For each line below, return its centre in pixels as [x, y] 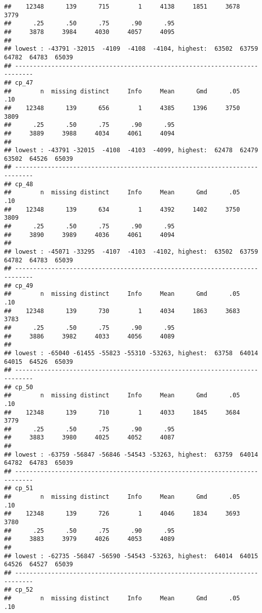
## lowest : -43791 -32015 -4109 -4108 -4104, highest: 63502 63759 [131, 49]
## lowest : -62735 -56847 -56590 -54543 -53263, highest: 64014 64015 [131, 556]
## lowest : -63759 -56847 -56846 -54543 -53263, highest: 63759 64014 [131, 454]
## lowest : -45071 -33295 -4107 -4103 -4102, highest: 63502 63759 [131, 252]
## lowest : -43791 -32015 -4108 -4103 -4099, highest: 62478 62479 [131, 150]
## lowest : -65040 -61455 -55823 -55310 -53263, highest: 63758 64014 [131, 353]
